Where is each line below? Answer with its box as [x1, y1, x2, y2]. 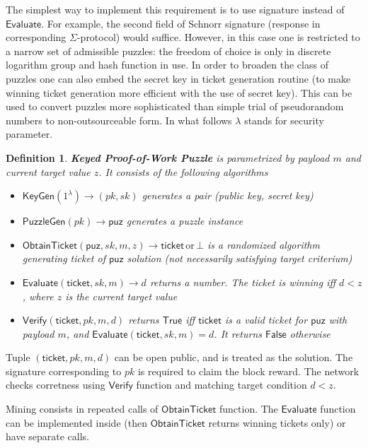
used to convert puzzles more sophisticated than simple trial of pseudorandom [6, 99, 344, 114]
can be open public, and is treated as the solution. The [114, 350, 353, 365]
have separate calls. [6, 429, 90, 444]
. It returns [214, 326, 263, 341]
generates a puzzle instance [126, 213, 243, 228]
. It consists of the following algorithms [98, 164, 268, 179]
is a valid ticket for [224, 312, 308, 327]
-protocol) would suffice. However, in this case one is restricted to [76, 30, 360, 45]
